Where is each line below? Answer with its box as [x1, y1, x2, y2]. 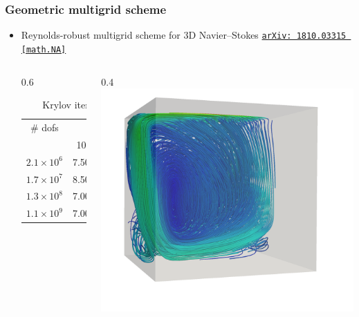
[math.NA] [21, 44, 66, 55]
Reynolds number [101, 119, 176, 134]
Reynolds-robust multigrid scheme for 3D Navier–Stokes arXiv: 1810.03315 [21, 28, 347, 42]
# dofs [30, 119, 59, 134]
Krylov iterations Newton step [42, 97, 188, 112]
